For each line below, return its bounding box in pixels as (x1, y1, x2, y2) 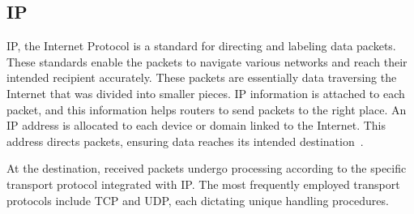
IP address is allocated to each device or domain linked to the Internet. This (6, 117, 386, 134)
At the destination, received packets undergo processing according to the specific (6, 160, 407, 177)
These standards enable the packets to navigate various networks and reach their (6, 53, 408, 70)
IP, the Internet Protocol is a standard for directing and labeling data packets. (6, 37, 396, 54)
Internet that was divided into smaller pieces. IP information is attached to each (6, 84, 405, 101)
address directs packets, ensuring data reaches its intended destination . (6, 132, 364, 149)
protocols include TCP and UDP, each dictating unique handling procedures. (6, 191, 389, 208)
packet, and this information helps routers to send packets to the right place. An (6, 101, 407, 118)
